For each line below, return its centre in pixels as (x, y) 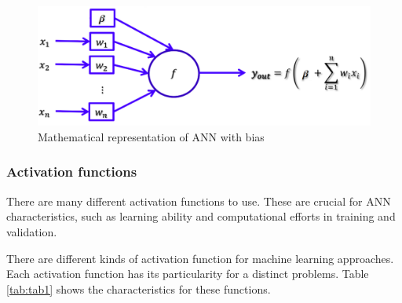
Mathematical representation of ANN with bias (151, 136)
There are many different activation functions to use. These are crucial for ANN (199, 201)
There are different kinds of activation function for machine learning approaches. (200, 258)
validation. (32, 231)
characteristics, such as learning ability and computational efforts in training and (201, 216)
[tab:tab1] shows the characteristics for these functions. (139, 288)
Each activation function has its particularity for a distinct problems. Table (188, 274)
